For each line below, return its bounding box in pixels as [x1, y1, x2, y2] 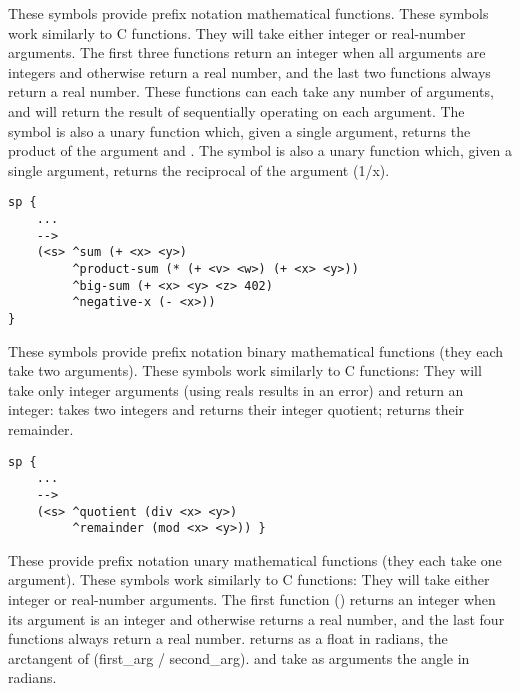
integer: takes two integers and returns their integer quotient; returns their [8, 399, 465, 420]
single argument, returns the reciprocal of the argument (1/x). [8, 159, 390, 180]
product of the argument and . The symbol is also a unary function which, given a [8, 140, 512, 161]
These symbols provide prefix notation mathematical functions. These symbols [8, 3, 489, 23]
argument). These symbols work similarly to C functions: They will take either [8, 569, 490, 590]
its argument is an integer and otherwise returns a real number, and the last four [8, 608, 505, 629]
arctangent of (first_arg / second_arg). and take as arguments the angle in [8, 647, 470, 668]
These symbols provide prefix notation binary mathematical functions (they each [8, 340, 504, 361]
